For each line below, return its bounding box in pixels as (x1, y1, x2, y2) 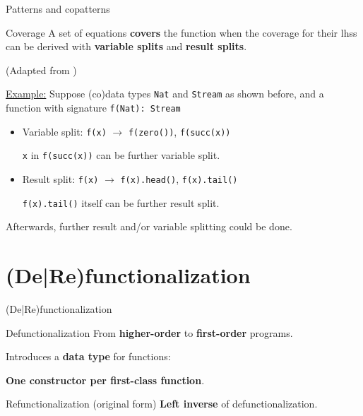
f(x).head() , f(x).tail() (120, 172, 238, 186)
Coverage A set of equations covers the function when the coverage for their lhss (6, 25, 357, 40)
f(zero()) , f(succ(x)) (128, 124, 231, 138)
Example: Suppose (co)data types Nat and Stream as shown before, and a (6, 86, 324, 101)
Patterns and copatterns (6, 1, 110, 16)
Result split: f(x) (22, 172, 99, 186)
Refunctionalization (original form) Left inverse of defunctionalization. (6, 396, 318, 411)
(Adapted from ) (6, 62, 77, 77)
